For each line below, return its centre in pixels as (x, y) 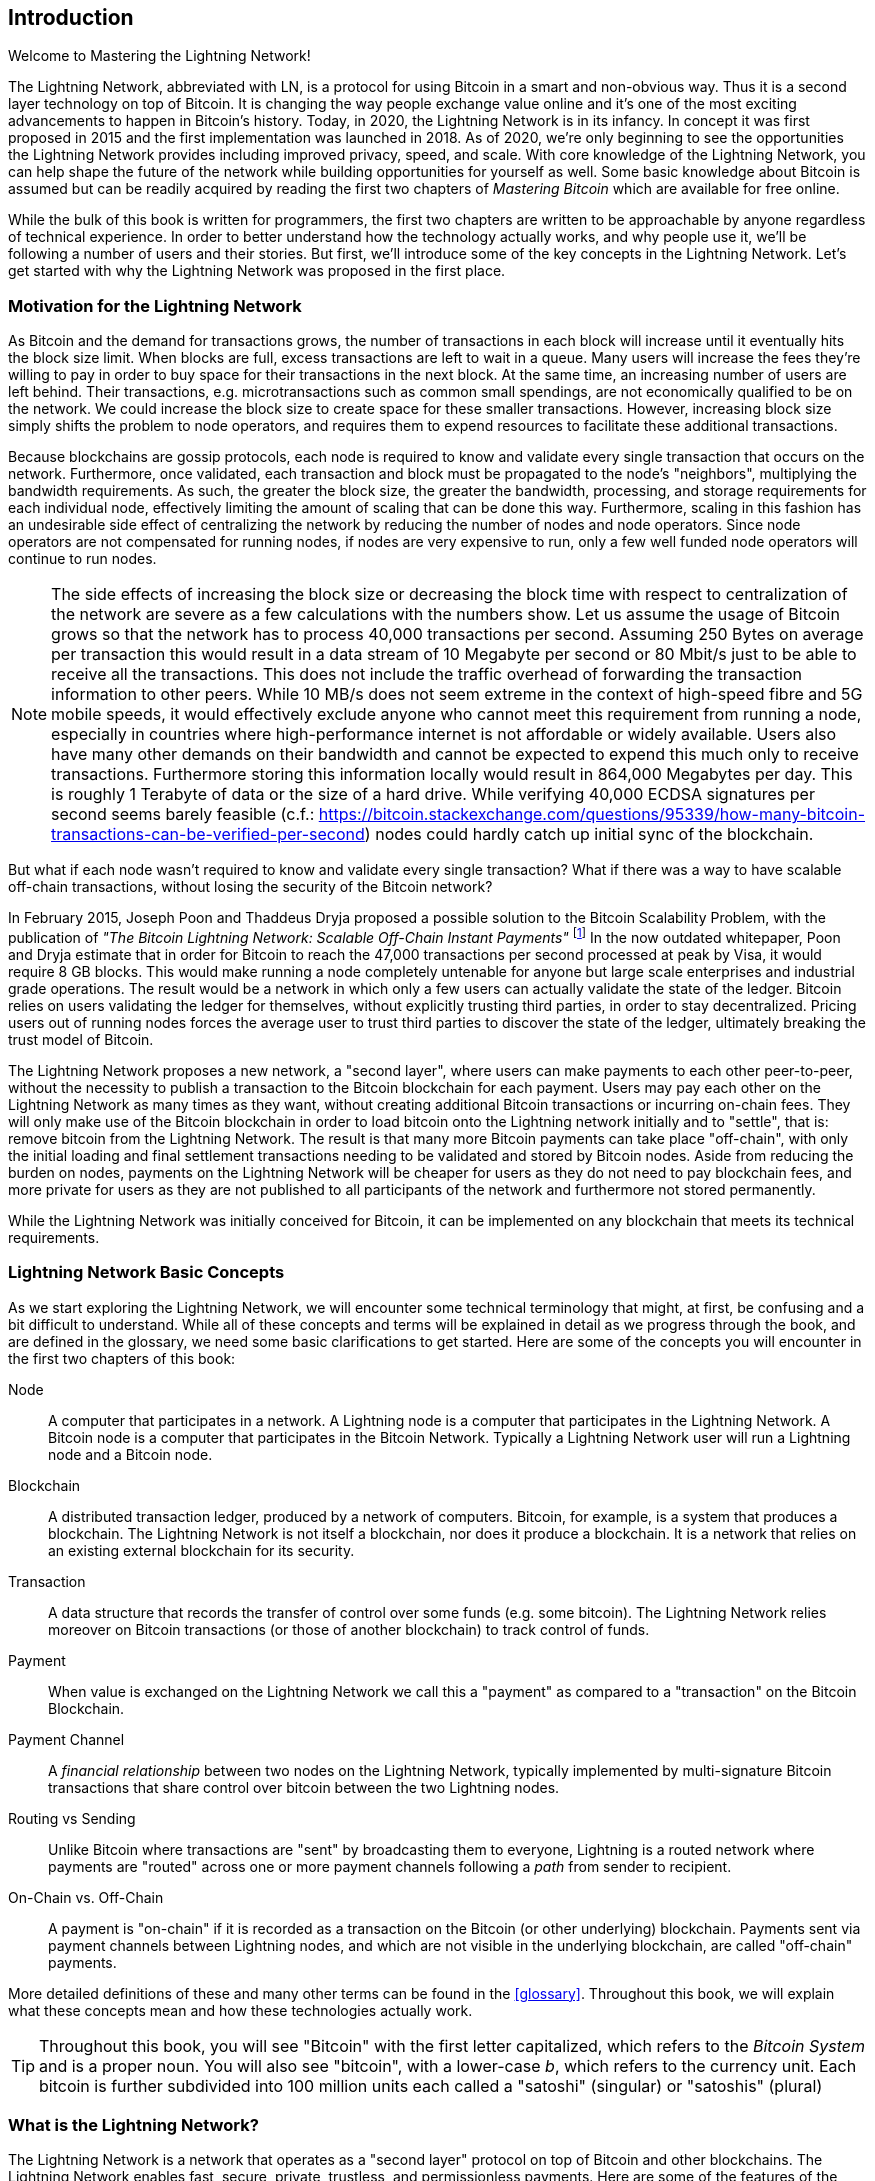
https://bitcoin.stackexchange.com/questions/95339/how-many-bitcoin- (592, 814)
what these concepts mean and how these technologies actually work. (240, 2010)
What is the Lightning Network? (133, 2124)
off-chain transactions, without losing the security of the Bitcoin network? (250, 887)
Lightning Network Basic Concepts (146, 1272)
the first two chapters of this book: (122, 1358)
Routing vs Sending (72, 1818)
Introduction (71, 17)
